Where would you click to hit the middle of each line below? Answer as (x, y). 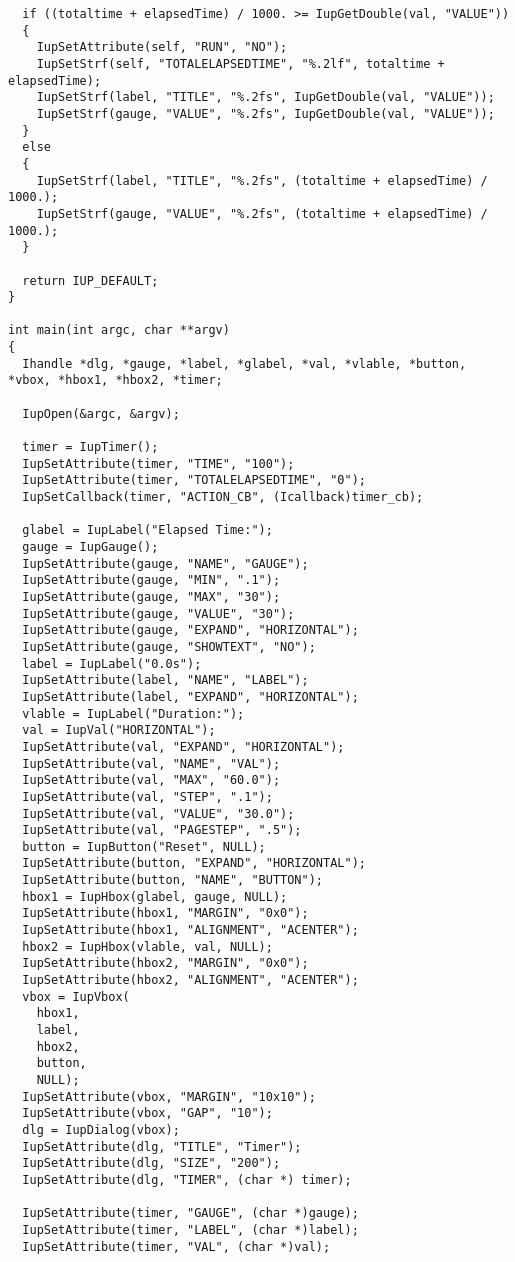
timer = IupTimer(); (90, 447)
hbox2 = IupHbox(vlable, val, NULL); (147, 946)
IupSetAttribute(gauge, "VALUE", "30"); (158, 613)
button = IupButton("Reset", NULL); (144, 846)
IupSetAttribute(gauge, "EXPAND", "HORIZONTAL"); (190, 630)
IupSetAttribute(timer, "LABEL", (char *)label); (190, 1229)
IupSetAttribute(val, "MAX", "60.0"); (151, 780)
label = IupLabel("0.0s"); (112, 663)
